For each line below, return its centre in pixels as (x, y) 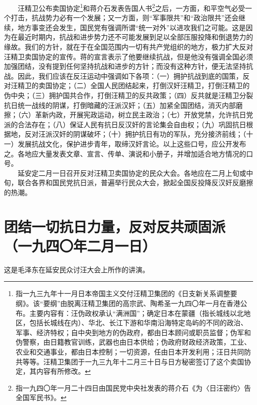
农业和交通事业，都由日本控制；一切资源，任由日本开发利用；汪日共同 (130, 352)
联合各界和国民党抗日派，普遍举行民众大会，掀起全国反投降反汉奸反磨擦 (135, 182)
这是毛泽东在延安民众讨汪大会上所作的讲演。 (77, 269)
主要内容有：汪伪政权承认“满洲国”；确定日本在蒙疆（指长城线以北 (137, 313)
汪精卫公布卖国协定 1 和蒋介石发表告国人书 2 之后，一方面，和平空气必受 (131, 7)
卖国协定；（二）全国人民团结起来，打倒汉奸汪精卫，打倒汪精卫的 (144, 85)
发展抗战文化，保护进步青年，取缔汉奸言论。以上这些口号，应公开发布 (132, 143)
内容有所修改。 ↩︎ (64, 371)
